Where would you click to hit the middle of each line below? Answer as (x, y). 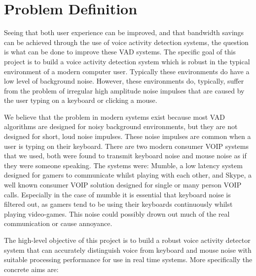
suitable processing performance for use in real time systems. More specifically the (128, 259)
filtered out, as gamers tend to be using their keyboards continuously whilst (118, 204)
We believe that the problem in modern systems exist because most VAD (114, 116)
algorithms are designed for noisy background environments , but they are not (121, 126)
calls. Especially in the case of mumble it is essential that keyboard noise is (117, 194)
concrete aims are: (31, 269)
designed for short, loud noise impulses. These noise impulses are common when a (128, 136)
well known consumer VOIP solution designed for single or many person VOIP (123, 185)
